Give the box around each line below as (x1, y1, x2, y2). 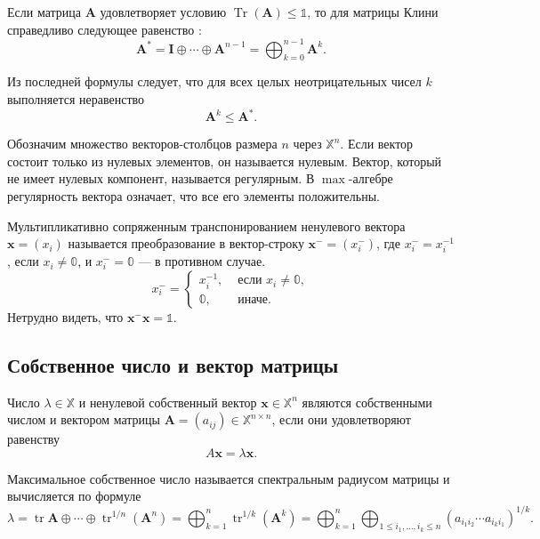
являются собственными (302, 392, 432, 411)
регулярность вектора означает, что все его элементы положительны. (7, 186, 380, 205)
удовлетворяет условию (100, 3, 227, 20)
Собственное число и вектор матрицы (7, 350, 339, 378)
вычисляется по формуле (7, 487, 141, 505)
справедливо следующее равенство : (7, 20, 202, 38)
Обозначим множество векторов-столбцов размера (7, 134, 278, 153)
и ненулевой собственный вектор (78, 392, 257, 411)
